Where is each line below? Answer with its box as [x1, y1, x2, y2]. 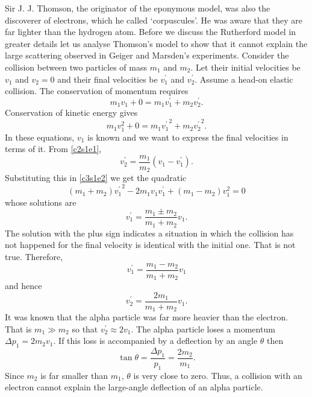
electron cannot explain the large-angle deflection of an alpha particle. [5, 381, 263, 393]
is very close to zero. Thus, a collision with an [133, 369, 302, 381]
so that [72, 322, 98, 335]
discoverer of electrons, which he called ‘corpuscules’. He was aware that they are [5, 13, 303, 26]
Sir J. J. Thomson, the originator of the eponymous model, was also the [5, 2, 270, 14]
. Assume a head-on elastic [195, 72, 293, 85]
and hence [5, 279, 42, 292]
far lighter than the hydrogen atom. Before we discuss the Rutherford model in [5, 25, 296, 38]
